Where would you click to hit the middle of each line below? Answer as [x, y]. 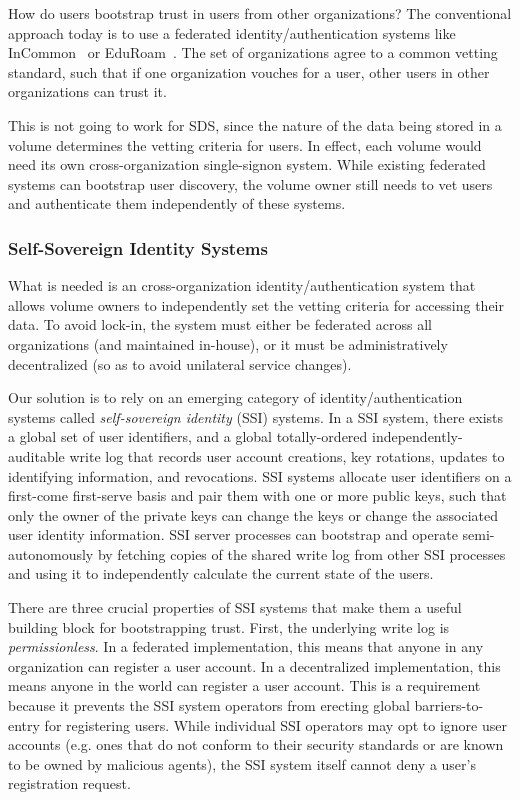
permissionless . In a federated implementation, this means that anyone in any [246, 646]
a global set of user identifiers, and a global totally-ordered [188, 436]
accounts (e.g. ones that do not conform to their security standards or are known [256, 744]
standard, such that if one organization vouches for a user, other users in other [249, 71]
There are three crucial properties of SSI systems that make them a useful [235, 607]
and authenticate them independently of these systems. [177, 203]
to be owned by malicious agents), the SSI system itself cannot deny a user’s [242, 763]
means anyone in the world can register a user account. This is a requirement [244, 685]
